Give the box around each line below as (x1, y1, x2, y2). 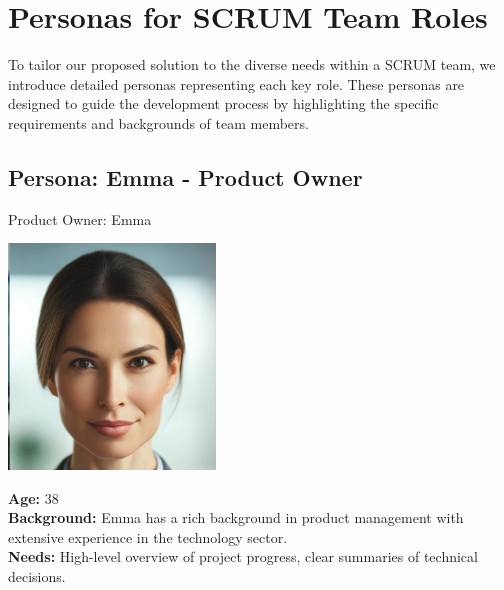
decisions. (8, 566, 66, 587)
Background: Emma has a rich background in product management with (8, 507, 464, 528)
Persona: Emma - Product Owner (8, 161, 363, 192)
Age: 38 (8, 487, 59, 508)
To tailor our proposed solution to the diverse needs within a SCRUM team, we (8, 54, 496, 75)
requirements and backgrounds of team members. (8, 112, 309, 133)
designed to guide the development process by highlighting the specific (8, 93, 439, 114)
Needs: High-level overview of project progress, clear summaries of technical (8, 546, 478, 567)
